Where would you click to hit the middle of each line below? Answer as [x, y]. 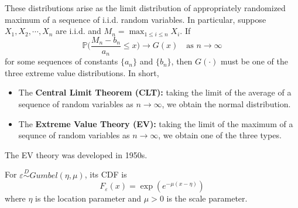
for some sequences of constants [61, 61]
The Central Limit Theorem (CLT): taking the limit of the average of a [155, 92]
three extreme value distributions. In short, [82, 72]
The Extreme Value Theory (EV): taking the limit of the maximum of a [156, 123]
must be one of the [254, 61]
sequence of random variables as [76, 104]
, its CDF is [106, 174]
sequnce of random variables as [74, 135]
